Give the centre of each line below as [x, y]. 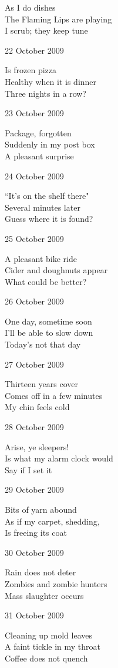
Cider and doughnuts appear [56, 270]
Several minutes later [43, 207]
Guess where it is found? [49, 219]
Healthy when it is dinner [51, 81]
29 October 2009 [34, 489]
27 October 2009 [34, 364]
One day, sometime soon [48, 321]
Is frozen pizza [31, 70]
